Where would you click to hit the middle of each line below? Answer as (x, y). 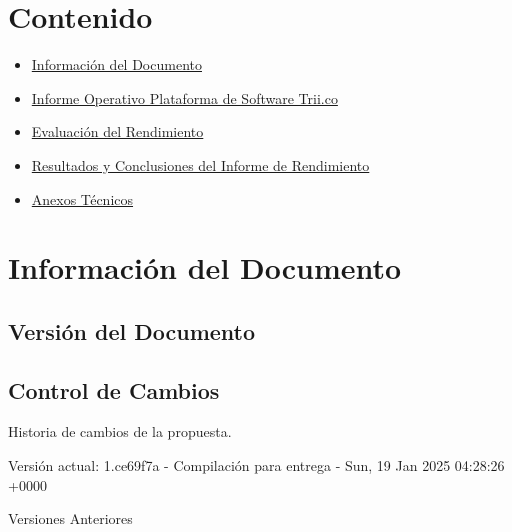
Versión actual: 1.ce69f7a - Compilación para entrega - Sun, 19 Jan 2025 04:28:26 (256, 465)
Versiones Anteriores (70, 518)
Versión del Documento (132, 330)
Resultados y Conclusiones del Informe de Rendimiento (200, 164)
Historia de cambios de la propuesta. (120, 431)
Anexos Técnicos (82, 198)
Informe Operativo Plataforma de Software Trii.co (184, 97)
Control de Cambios (114, 389)
